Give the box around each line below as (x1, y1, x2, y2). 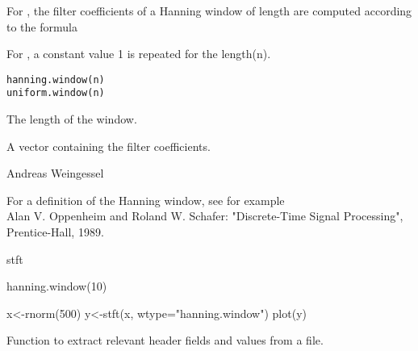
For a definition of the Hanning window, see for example (6, 191, 285, 208)
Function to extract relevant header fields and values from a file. (6, 332, 324, 349)
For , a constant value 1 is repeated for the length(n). (6, 45, 271, 62)
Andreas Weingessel (6, 165, 104, 182)
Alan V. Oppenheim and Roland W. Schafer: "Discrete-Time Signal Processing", (6, 207, 403, 224)
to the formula (6, 18, 77, 35)
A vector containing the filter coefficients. (6, 137, 211, 154)
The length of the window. (6, 111, 137, 127)
